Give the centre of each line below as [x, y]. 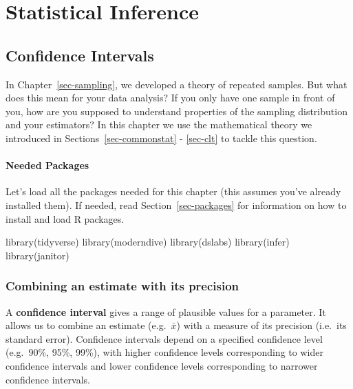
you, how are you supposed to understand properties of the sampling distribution [176, 111]
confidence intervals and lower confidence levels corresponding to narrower [162, 365]
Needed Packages [47, 165]
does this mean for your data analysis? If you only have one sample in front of [170, 98]
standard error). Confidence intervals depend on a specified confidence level [164, 338]
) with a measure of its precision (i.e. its [261, 325]
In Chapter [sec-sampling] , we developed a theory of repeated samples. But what [176, 84]
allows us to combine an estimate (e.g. [86, 325]
